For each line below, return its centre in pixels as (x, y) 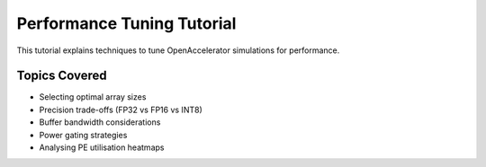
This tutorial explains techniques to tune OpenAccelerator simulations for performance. (178, 50)
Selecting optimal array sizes (93, 97)
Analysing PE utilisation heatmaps (102, 147)
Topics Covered (62, 76)
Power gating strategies (83, 135)
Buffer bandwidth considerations (100, 122)
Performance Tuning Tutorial (126, 23)
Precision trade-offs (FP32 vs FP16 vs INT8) (121, 110)
